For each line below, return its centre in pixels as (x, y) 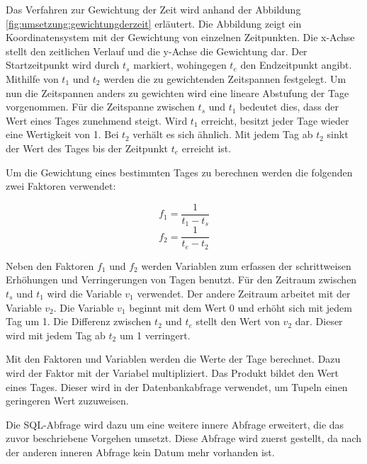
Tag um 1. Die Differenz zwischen (79, 321)
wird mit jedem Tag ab (56, 335)
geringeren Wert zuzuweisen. (67, 401)
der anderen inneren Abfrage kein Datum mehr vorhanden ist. (140, 452)
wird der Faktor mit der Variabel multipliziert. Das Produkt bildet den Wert (173, 372)
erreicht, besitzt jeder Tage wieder (275, 120)
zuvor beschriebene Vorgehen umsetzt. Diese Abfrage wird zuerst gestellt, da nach (184, 438)
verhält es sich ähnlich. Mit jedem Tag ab (223, 134)
